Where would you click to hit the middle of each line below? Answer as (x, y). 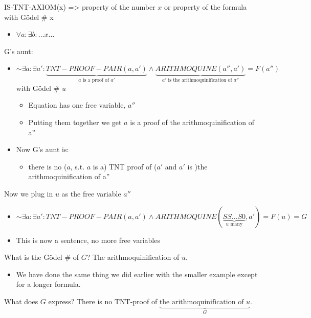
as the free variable (91, 193)
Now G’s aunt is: (42, 149)
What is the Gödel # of (42, 257)
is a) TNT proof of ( (125, 166)
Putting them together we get (75, 122)
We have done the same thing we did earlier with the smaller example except (137, 274)
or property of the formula (206, 7)
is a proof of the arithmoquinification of (192, 122)
